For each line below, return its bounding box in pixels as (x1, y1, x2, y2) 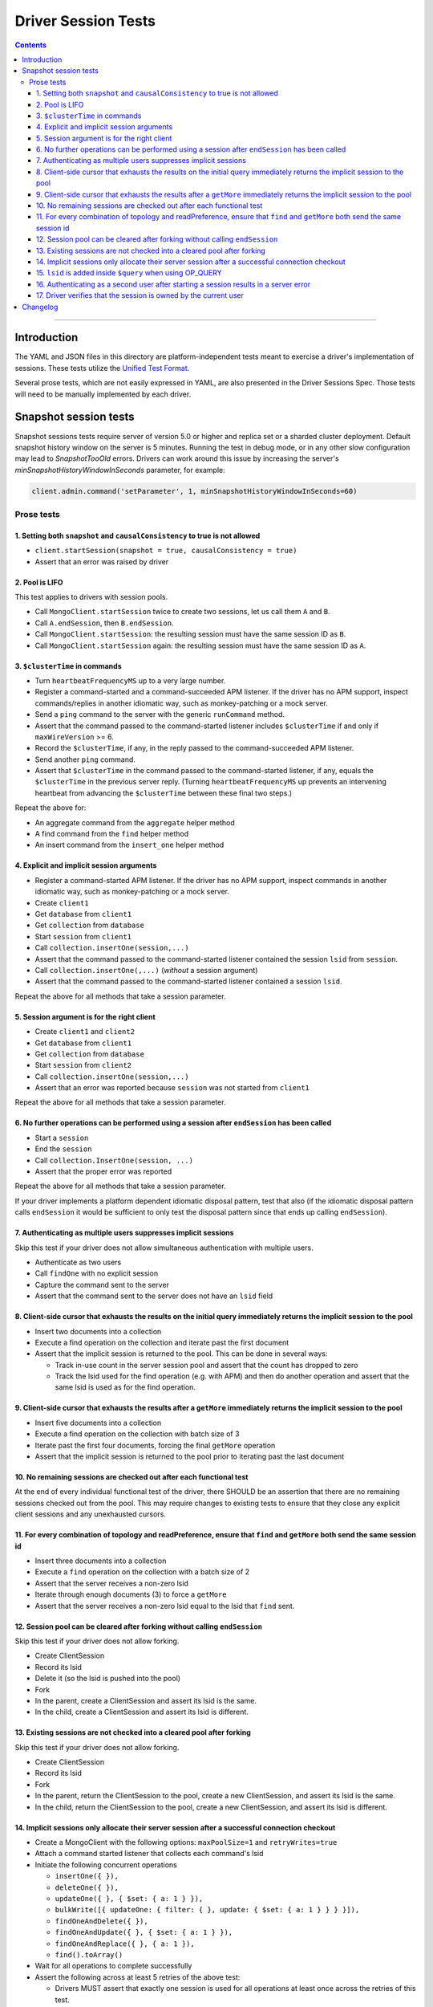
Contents (14, 40, 47, 50)
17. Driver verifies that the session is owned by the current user (36, 291, 245, 300)
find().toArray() (55, 1950, 123, 1959)
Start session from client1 (34, 931, 132, 941)
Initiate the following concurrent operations (34, 1859, 178, 1870)
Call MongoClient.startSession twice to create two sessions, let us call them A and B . (34, 607, 330, 617)
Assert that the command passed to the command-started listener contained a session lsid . (34, 976, 342, 987)
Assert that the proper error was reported (34, 1166, 172, 1176)
